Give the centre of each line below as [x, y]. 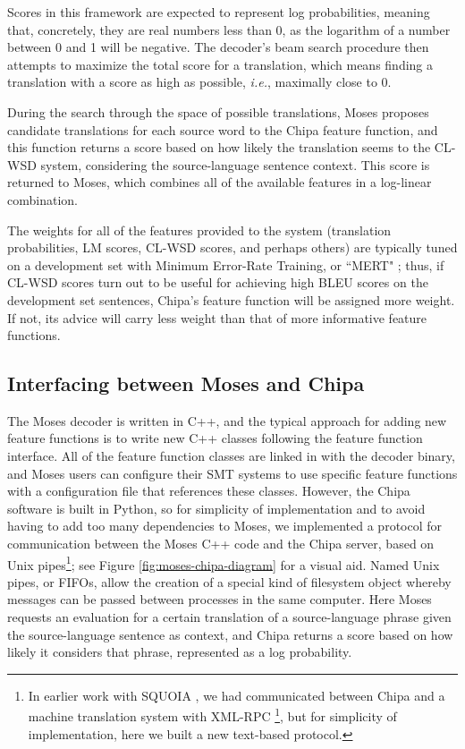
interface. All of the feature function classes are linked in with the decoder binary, [231, 456]
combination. [42, 199]
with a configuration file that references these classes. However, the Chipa [209, 491]
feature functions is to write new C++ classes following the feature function [215, 438]
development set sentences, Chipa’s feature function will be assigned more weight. [231, 299]
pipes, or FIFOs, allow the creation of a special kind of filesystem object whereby [229, 581]
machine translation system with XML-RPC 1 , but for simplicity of [212, 715]
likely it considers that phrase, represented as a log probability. [180, 652]
